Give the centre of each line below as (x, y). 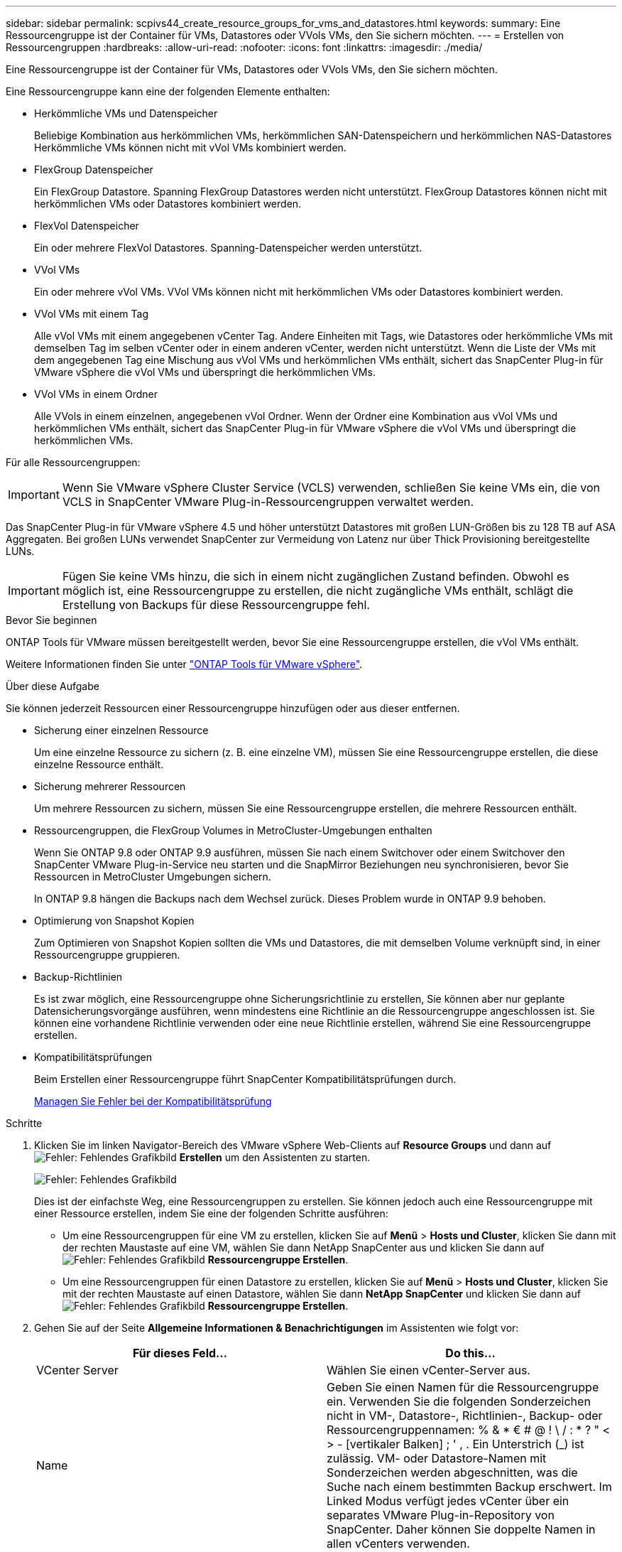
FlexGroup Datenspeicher (94, 169)
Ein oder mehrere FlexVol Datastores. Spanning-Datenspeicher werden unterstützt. (228, 248)
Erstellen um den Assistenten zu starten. (275, 1157)
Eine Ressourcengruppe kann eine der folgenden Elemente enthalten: (168, 91)
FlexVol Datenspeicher (87, 226)
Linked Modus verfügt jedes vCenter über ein (448, 1501)
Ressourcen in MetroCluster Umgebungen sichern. (153, 877)
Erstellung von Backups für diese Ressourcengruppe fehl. (216, 605)
